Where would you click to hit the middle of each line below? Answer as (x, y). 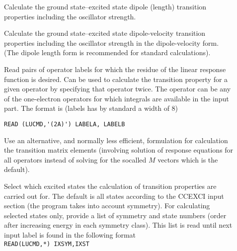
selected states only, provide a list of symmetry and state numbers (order (115, 215)
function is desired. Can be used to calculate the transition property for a (116, 79)
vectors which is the (188, 159)
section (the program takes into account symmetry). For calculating (107, 206)
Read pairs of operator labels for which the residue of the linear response (115, 69)
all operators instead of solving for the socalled (75, 159)
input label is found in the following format (70, 234)
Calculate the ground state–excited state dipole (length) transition (105, 6)
